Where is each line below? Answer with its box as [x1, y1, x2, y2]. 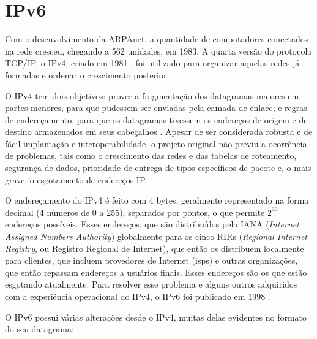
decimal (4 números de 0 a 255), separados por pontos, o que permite [5, 205, 265, 218]
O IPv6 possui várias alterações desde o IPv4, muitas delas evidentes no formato [5, 310, 307, 323]
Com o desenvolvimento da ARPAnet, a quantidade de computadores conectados [5, 32, 308, 45]
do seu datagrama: [5, 322, 74, 335]
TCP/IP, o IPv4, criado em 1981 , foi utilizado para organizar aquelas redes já [5, 56, 300, 69]
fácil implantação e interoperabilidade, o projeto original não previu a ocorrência [5, 137, 307, 150]
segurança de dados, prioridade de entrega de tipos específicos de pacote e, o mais [5, 161, 311, 174]
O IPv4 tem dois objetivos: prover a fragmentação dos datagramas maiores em [5, 89, 299, 102]
